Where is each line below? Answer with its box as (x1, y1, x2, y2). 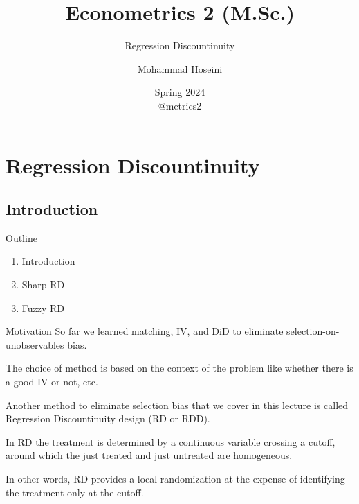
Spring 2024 (154, 85, 205, 99)
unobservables (6, 337, 64, 351)
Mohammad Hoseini (137, 61, 223, 76)
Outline (6, 230, 37, 245)
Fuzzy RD (21, 300, 65, 315)
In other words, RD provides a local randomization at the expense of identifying (6, 471, 345, 486)
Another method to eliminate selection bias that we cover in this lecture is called (6, 397, 349, 412)
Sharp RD (21, 277, 65, 292)
